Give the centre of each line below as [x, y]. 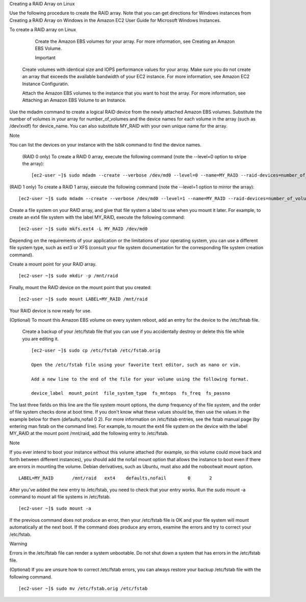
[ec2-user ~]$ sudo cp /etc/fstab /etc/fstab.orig [96, 351]
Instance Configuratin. [46, 84]
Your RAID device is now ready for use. [50, 310]
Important [45, 58]
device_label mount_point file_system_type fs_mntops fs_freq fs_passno [131, 393]
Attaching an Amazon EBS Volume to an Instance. [74, 100]
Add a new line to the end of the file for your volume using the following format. [140, 379]
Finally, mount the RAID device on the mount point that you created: [81, 287]
